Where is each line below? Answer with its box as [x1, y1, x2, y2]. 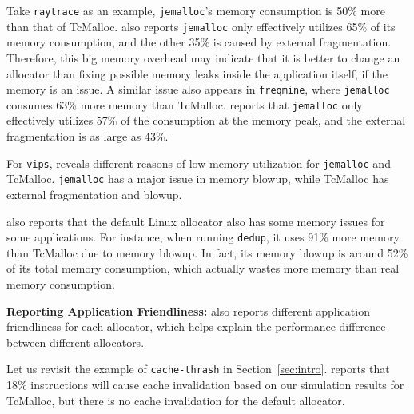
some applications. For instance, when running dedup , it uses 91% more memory [6, 229, 400, 245]
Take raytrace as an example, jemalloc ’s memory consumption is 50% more [6, 2, 385, 18]
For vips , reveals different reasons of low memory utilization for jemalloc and [6, 154, 391, 171]
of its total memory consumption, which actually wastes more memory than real [6, 260, 400, 277]
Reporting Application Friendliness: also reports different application [6, 302, 370, 319]
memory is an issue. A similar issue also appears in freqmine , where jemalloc [6, 81, 390, 98]
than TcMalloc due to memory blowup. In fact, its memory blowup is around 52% [6, 244, 408, 261]
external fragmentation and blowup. [6, 185, 182, 202]
